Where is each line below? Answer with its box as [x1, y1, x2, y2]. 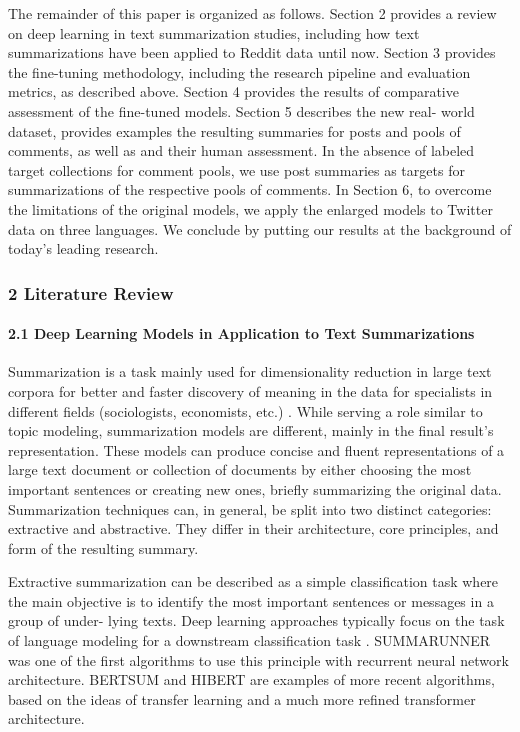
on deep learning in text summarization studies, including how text [8, 22, 420, 43]
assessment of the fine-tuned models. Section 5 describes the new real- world [8, 100, 475, 121]
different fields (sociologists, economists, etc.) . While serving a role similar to [8, 400, 483, 421]
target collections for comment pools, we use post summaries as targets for [8, 159, 465, 180]
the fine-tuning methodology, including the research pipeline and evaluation [8, 61, 471, 82]
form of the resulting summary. [8, 537, 199, 558]
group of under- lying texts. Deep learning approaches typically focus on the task [8, 610, 505, 631]
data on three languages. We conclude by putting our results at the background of [8, 218, 512, 239]
